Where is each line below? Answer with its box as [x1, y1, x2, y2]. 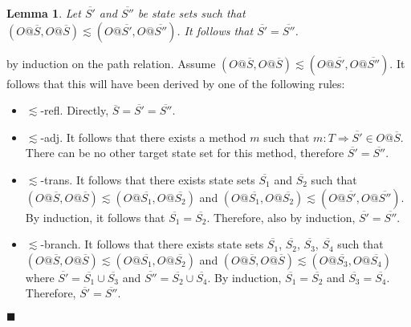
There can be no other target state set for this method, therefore [25, 144, 344, 161]
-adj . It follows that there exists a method [40, 128, 246, 145]
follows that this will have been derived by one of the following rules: [6, 75, 345, 91]
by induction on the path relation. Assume [6, 54, 216, 71]
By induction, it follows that [25, 208, 165, 225]
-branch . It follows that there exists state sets [40, 236, 264, 252]
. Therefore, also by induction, [206, 208, 356, 225]
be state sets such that [137, 5, 246, 21]
